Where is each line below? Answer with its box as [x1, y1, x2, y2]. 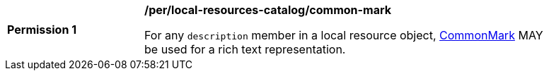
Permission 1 [7, 23, 77, 37]
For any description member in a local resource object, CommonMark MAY [144, 28, 543, 42]
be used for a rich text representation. [144, 42, 346, 56]
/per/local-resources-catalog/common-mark [144, 3, 391, 17]
